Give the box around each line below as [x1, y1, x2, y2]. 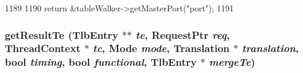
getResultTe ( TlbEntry [5, 27, 119, 42]
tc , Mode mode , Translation [93, 41, 230, 56]
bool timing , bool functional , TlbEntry [5, 54, 197, 69]
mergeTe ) [209, 54, 255, 69]
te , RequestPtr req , [136, 27, 230, 42]
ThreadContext [5, 41, 81, 56]
